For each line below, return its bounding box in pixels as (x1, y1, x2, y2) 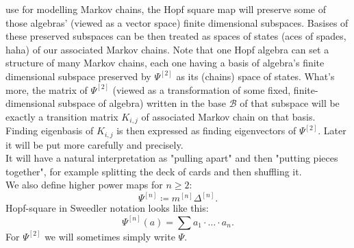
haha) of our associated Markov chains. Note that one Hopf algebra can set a (5, 42, 329, 56)
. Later (318, 123, 346, 138)
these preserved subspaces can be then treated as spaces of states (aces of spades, (5, 29, 346, 43)
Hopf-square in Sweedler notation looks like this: (5, 201, 209, 215)
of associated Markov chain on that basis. (141, 109, 316, 123)
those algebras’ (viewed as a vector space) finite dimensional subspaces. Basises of (5, 15, 349, 29)
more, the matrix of (5, 82, 88, 97)
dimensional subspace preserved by (5, 69, 151, 83)
